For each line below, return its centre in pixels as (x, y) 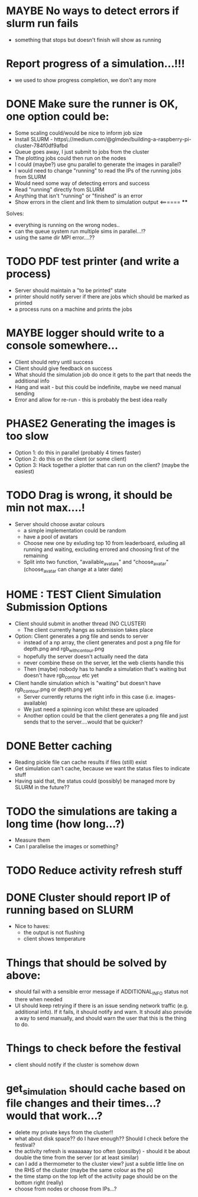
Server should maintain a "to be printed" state (71, 290)
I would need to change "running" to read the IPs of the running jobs (98, 170)
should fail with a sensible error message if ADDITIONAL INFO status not (101, 992)
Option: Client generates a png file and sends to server (82, 636)
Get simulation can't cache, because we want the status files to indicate (102, 768)
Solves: (15, 213)
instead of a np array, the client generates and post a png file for (102, 643)
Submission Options (57, 607)
